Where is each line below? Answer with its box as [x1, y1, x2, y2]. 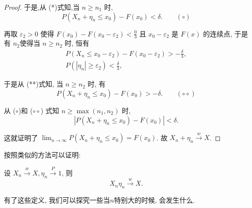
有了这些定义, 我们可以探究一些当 [4, 195, 110, 205]
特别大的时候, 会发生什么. [114, 195, 195, 205]
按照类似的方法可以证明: [4, 150, 81, 160]
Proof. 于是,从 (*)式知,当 [4, 2, 80, 12]
